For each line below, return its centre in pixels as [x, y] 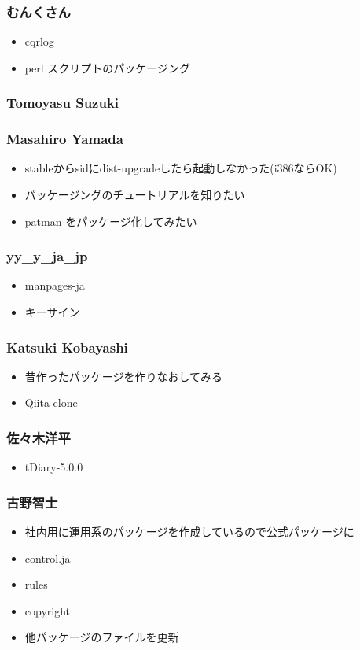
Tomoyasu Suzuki [63, 103]
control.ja [48, 558]
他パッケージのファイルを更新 [102, 637]
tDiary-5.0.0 [54, 467]
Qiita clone [51, 403]
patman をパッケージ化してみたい [111, 221]
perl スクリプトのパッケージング [107, 67]
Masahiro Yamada [65, 139]
